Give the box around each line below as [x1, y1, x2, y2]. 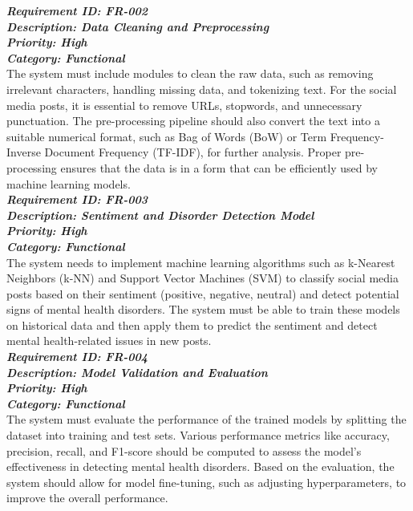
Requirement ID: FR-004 [6, 348, 148, 365]
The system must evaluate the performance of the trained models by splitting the [6, 411, 407, 428]
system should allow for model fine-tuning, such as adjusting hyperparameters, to [6, 473, 407, 490]
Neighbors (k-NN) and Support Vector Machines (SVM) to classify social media [6, 270, 399, 286]
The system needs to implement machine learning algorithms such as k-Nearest [6, 253, 395, 270]
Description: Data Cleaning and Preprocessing [6, 18, 269, 34]
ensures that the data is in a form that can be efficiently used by [60, 159, 378, 176]
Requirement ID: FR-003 [6, 191, 148, 208]
